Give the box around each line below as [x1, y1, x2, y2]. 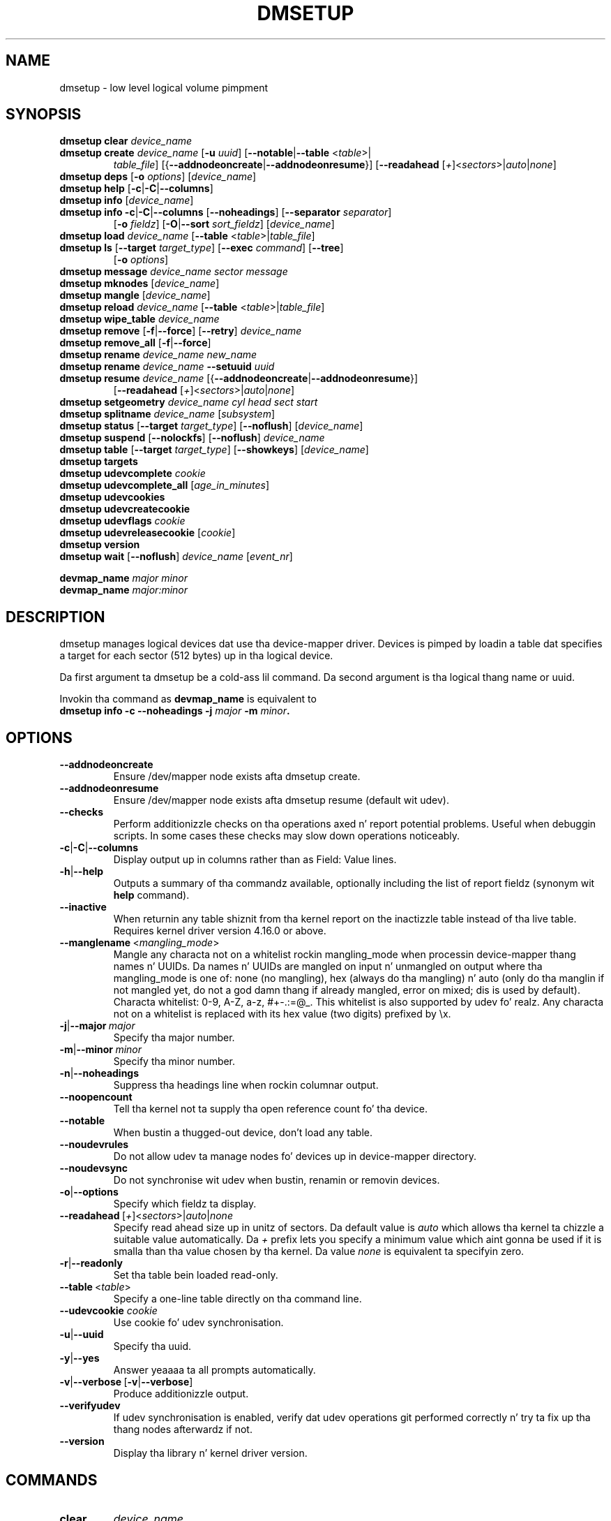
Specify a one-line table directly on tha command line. [113, 1293, 362, 1305]
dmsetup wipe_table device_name [59, 313, 220, 325]
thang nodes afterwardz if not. [113, 1423, 252, 1436]
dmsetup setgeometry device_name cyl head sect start [59, 396, 318, 409]
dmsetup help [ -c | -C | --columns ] [59, 182, 213, 195]
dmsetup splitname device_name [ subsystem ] [59, 408, 276, 420]
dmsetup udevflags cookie [59, 515, 186, 527]
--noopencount [59, 1091, 133, 1103]
